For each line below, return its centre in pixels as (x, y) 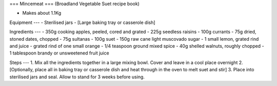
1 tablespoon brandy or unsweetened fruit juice (60, 53)
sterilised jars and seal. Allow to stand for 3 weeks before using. (77, 77)
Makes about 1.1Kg (42, 13)
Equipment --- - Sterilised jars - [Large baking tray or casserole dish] (83, 22)
